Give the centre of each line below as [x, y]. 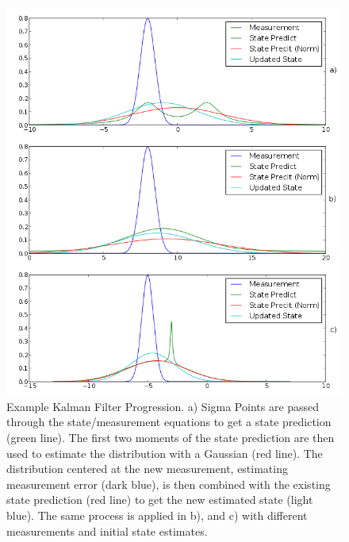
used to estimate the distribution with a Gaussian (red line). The [165, 453]
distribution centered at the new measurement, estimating [147, 469]
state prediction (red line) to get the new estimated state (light [160, 500]
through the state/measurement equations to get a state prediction [169, 422]
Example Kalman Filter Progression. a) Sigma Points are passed [163, 406]
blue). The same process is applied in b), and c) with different [157, 515]
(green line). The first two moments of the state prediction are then [171, 437]
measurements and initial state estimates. [107, 530]
